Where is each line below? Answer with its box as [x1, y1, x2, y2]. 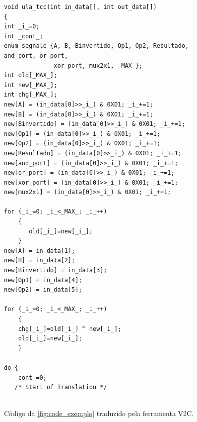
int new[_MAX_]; [4, 81, 58, 89]
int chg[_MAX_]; [4, 91, 58, 99]
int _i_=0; [4, 23, 40, 30]
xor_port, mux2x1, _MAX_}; [54, 62, 143, 69]
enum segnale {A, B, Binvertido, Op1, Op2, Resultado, [4, 42, 189, 50]
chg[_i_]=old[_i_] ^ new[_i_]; [18, 325, 122, 332]
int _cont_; [4, 32, 43, 40]
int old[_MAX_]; [4, 72, 58, 79]
